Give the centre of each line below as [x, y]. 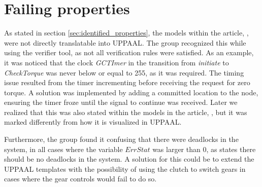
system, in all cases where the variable [63, 149]
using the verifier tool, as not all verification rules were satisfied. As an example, [129, 52]
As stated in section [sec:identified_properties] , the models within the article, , [126, 33]
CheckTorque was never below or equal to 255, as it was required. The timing [124, 72]
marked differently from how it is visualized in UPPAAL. [93, 122]
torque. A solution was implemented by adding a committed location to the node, [131, 92]
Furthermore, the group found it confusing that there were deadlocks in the [121, 139]
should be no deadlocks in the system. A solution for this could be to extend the [129, 159]
